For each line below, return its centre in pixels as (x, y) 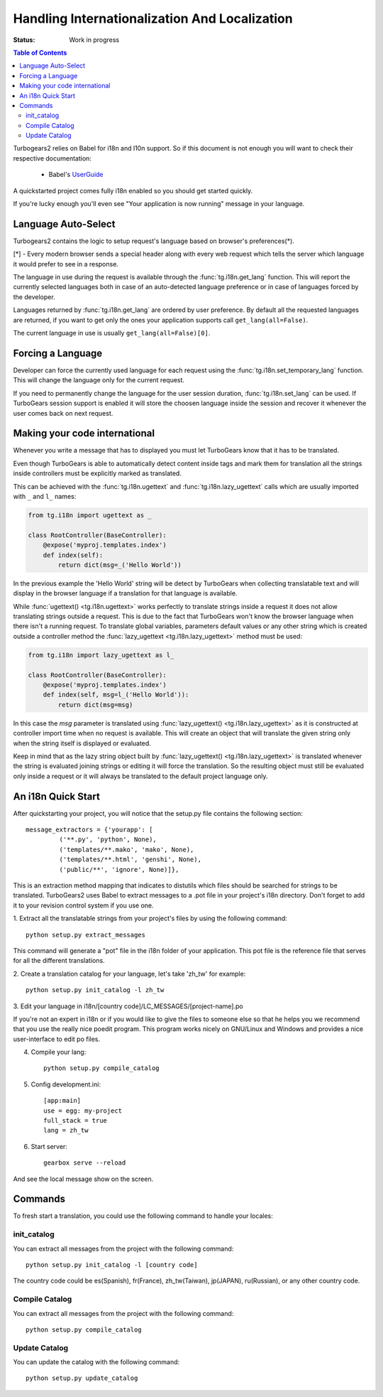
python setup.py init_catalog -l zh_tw (95, 990)
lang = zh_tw (66, 1131)
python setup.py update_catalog (82, 1378)
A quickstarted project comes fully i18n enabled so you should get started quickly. (133, 190)
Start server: (49, 1146)
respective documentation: (52, 158)
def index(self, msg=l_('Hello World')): (116, 695)
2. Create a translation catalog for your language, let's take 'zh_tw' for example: (129, 973)
